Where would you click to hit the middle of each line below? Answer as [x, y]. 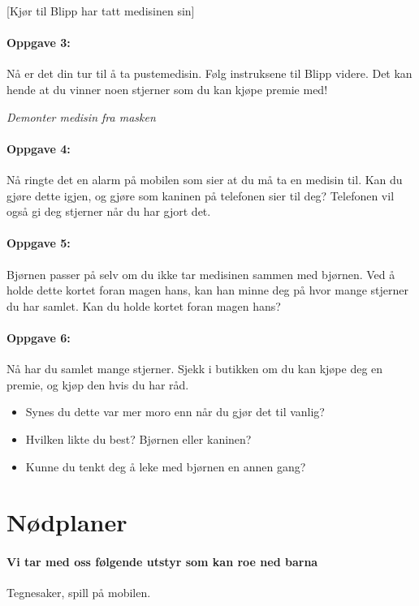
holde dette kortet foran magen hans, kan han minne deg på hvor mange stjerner [208, 290]
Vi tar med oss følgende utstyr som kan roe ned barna [162, 562]
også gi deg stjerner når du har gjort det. [109, 211]
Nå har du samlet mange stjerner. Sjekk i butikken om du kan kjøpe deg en [195, 369]
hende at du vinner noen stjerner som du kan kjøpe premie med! [167, 89]
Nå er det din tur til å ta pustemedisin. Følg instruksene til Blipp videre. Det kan [209, 73]
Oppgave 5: [39, 243]
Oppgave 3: [39, 43]
